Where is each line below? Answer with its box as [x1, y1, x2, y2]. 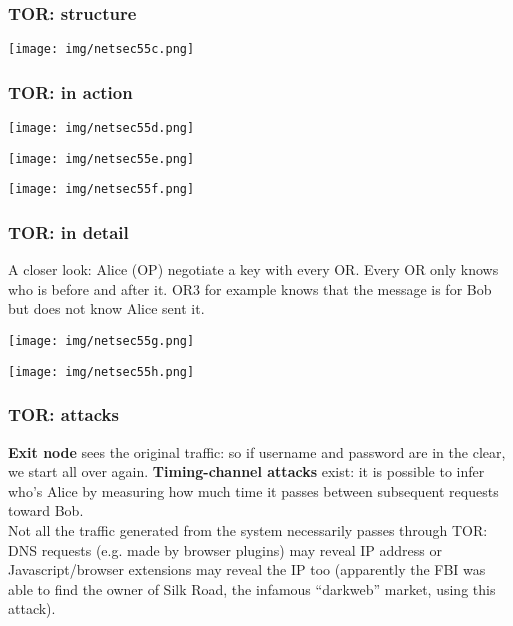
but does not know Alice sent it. [8, 298, 205, 319]
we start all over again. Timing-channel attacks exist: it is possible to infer [8, 461, 485, 482]
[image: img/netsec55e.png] [8, 151, 195, 166]
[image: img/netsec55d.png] [8, 121, 195, 136]
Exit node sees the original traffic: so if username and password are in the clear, [8, 441, 506, 462]
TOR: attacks [8, 402, 119, 427]
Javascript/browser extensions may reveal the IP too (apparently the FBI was [8, 559, 486, 580]
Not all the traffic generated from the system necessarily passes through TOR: [8, 519, 488, 540]
